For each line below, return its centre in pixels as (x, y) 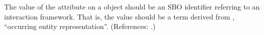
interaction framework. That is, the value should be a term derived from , (119, 16)
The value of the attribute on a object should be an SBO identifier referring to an (132, 6)
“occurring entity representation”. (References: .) (80, 26)
